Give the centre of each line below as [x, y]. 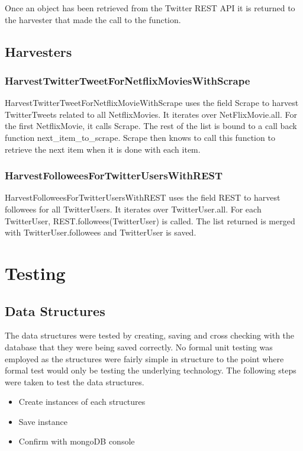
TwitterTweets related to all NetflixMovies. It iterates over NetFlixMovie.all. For [151, 114]
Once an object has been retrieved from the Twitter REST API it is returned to [150, 8]
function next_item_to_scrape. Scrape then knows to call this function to [140, 137]
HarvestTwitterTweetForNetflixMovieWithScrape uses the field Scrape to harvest [152, 103]
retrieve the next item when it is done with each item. [103, 149]
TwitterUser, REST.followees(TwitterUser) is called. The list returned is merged [150, 220]
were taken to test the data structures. [75, 381]
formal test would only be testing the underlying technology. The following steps [151, 370]
